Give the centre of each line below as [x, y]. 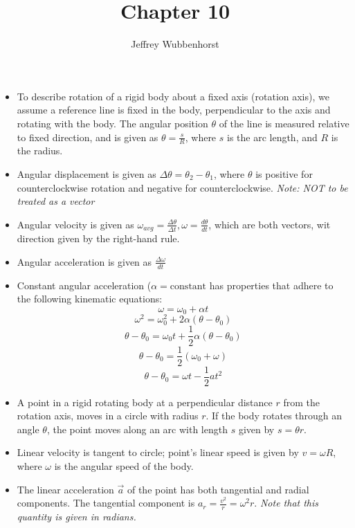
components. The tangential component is [106, 503]
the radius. [40, 151]
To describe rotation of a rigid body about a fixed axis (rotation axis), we [173, 96]
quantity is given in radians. [76, 517]
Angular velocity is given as [75, 224]
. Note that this [286, 503]
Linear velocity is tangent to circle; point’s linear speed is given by [158, 452]
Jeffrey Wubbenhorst [175, 44]
